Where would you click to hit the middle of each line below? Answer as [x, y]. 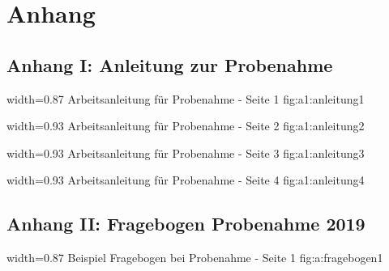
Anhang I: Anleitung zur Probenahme [170, 64]
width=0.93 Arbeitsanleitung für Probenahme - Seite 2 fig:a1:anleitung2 [186, 126]
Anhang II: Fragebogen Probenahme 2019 [186, 224]
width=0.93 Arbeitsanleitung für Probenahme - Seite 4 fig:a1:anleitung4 [186, 180]
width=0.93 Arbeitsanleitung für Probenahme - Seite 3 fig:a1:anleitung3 [186, 152]
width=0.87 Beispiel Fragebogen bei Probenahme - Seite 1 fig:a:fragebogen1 [195, 258]
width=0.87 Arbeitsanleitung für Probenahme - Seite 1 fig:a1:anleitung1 [186, 98]
